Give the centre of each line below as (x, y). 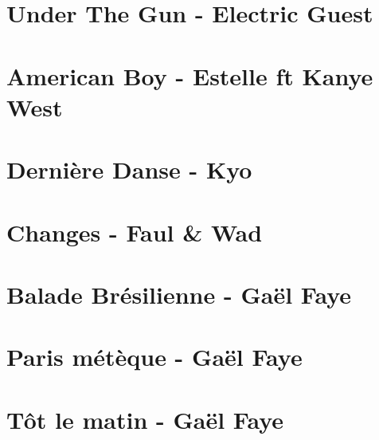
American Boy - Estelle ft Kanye (190, 75)
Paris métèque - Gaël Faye (154, 357)
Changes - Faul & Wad (135, 232)
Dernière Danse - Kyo (129, 169)
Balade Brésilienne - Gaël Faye (179, 294)
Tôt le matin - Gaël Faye (145, 419)
